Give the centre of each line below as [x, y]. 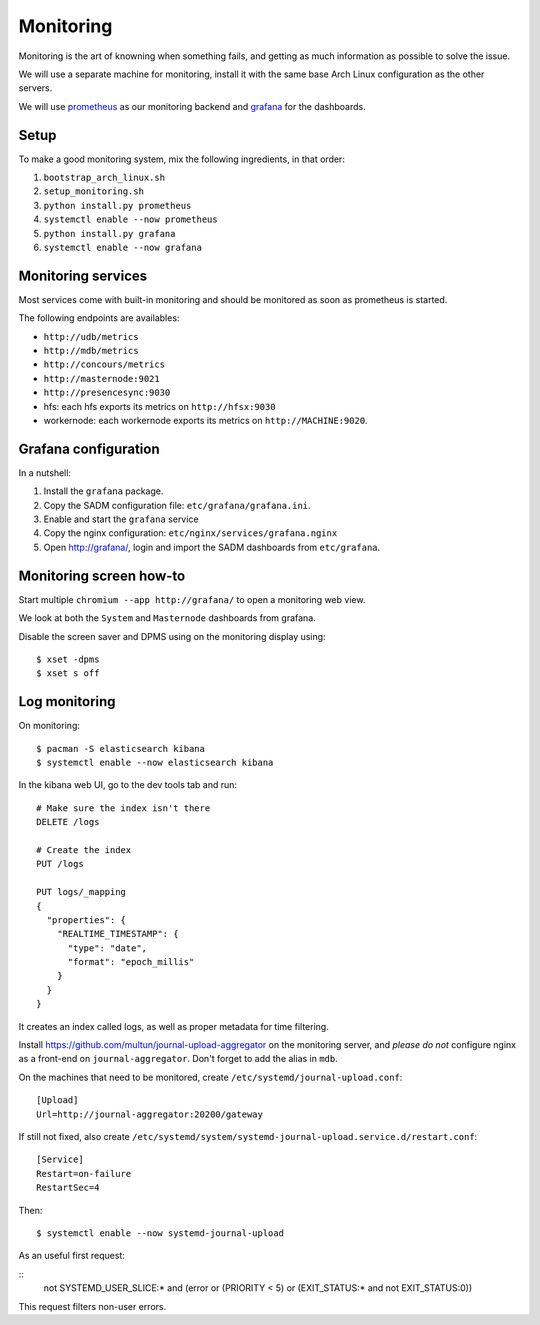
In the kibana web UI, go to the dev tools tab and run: [128, 785]
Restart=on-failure [84, 1173]
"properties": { [86, 919]
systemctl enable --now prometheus [131, 219]
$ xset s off [68, 673]
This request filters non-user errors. [92, 1306]
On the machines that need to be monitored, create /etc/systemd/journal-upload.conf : [210, 1077]
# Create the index [84, 849]
